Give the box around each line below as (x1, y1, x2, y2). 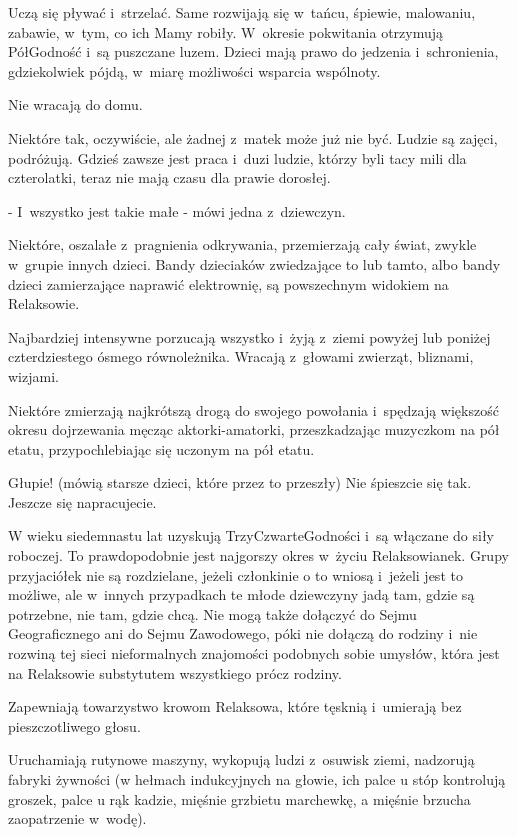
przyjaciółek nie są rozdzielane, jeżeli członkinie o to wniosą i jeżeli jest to (8, 564, 463, 585)
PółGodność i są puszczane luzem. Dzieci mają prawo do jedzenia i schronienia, (8, 41, 499, 62)
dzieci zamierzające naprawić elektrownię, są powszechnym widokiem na (8, 273, 449, 294)
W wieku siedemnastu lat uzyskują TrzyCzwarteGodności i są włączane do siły (8, 525, 495, 546)
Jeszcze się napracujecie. (8, 491, 157, 512)
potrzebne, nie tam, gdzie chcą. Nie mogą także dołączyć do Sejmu (8, 603, 417, 624)
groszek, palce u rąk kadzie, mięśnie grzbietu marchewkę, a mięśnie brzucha (8, 788, 471, 809)
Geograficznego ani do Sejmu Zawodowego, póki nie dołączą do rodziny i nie (8, 623, 478, 644)
